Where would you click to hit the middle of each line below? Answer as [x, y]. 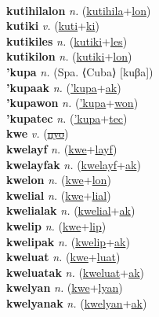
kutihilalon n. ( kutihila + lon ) [79, 10]
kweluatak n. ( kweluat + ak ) [76, 272]
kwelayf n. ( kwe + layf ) [62, 148]
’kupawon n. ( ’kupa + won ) [72, 103]
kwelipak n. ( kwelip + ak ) [68, 241]
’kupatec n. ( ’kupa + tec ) [67, 118]
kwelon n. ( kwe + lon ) [59, 180]
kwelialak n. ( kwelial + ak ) [71, 210]
